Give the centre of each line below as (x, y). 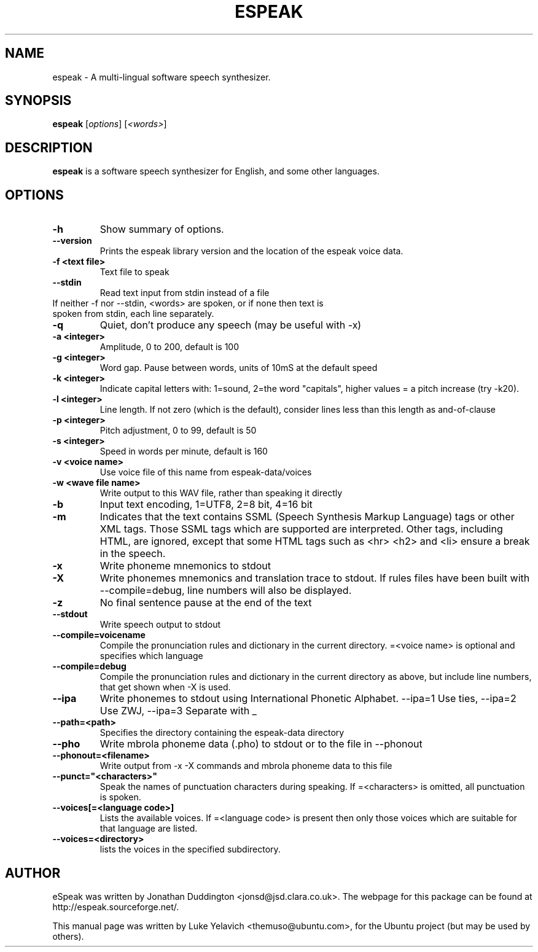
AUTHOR (33, 873)
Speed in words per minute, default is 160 (184, 451)
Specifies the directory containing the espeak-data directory (222, 733)
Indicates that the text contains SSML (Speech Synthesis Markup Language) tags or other (307, 517)
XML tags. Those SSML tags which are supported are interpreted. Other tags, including (301, 529)
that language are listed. (149, 829)
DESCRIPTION (49, 147)
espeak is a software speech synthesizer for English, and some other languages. (216, 171)
